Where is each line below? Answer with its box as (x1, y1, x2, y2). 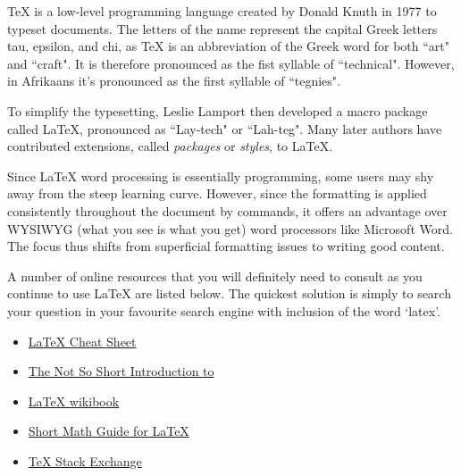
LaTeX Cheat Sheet (28, 331, 137, 350)
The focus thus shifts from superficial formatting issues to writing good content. (7, 237, 445, 255)
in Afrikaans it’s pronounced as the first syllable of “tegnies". (7, 71, 340, 90)
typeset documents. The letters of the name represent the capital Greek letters (7, 19, 438, 38)
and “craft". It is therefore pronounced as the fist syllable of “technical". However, (7, 54, 455, 72)
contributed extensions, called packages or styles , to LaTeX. (7, 137, 333, 155)
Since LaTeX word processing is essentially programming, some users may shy (7, 166, 434, 185)
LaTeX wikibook (28, 391, 120, 410)
